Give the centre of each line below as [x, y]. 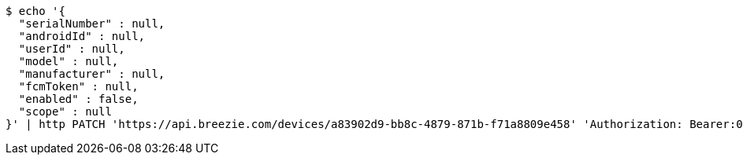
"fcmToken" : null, [78, 86]
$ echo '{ [35, 11]
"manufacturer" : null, [92, 74]
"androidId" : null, [82, 36]
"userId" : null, [72, 49]
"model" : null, [69, 61]
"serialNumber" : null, [92, 24]
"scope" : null [65, 112]
